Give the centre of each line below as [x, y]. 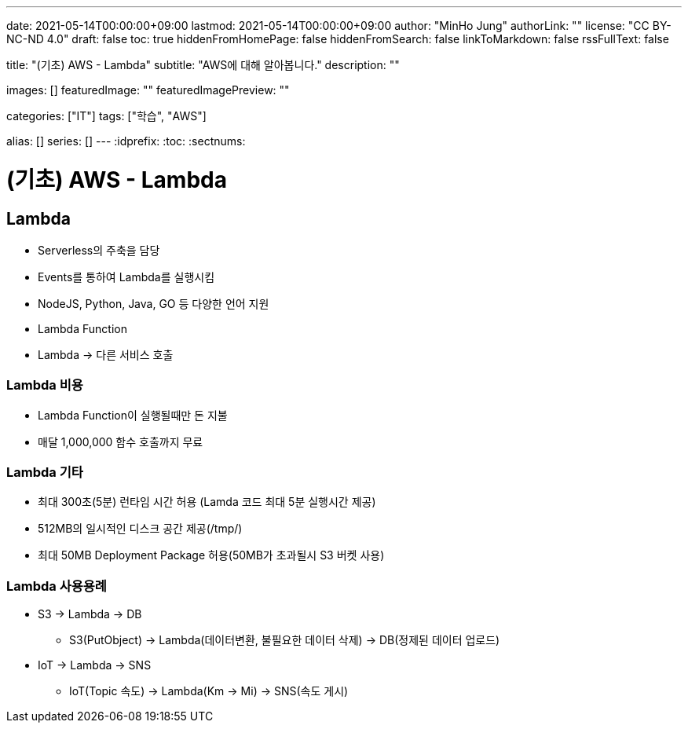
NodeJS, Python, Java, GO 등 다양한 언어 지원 [154, 303]
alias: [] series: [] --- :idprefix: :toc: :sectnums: [126, 141]
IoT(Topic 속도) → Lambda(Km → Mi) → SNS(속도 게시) [209, 691]
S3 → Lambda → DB [90, 614]
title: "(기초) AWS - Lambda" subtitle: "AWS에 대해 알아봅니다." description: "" [203, 65]
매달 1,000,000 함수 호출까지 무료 [121, 441]
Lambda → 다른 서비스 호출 [106, 354]
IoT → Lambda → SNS [95, 665]
